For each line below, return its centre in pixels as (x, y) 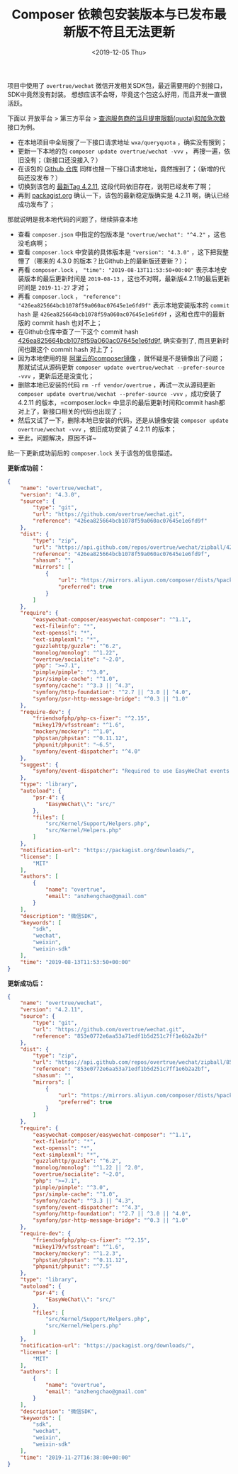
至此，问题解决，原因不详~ (57, 438)
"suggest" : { (39, 765)
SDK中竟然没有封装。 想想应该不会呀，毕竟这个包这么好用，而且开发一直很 (117, 94)
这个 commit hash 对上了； (76, 349)
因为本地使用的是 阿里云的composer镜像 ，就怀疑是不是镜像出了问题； (121, 358)
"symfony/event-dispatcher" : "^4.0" (87, 752)
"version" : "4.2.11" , (52, 1010)
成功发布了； (36, 204)
